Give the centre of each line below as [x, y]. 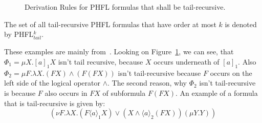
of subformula [124, 93]
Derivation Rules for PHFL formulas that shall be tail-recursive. [125, 7]
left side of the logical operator [52, 83]
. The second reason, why [147, 83]
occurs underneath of [187, 61]
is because [20, 93]
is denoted [241, 24]
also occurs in [66, 93]
